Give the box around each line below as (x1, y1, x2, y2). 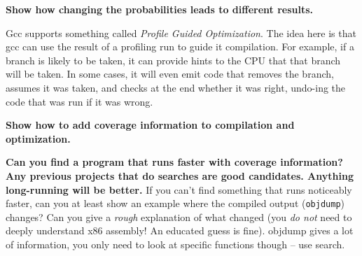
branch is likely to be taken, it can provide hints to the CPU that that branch (6, 52, 341, 67)
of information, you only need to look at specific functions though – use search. (6, 236, 345, 251)
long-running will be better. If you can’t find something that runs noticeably (6, 182, 352, 197)
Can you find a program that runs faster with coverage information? (6, 155, 343, 169)
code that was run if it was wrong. (6, 94, 153, 108)
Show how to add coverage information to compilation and (6, 118, 295, 132)
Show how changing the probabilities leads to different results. (6, 2, 314, 16)
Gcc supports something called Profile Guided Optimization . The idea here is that (6, 25, 356, 40)
